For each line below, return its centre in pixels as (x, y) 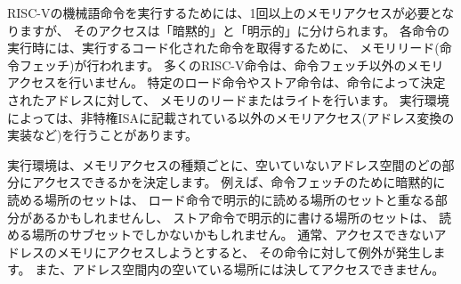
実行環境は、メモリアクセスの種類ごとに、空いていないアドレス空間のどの (225, 164)
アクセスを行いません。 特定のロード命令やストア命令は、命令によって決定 (226, 82)
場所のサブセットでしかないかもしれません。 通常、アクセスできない (233, 235)
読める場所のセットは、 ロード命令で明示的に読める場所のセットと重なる (221, 199)
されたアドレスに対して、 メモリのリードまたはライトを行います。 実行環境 (228, 99)
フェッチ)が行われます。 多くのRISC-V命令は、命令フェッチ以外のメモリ (231, 65)
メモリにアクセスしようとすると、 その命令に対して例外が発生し (245, 252)
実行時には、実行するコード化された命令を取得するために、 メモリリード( (223, 48)
